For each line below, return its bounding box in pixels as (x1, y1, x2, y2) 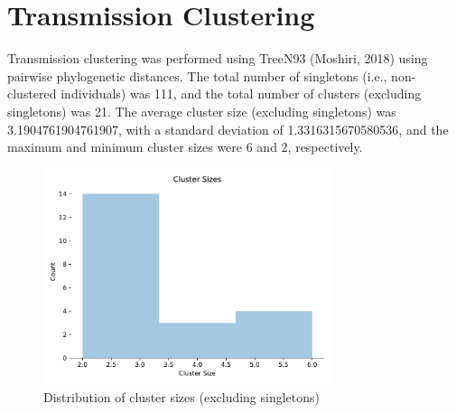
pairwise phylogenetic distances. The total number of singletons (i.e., (7, 66, 387, 85)
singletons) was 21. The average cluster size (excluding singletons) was (7, 101, 396, 120)
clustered (7, 84, 57, 103)
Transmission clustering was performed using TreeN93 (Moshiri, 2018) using (7, 49, 428, 68)
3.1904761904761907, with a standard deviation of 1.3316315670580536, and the (7, 119, 449, 138)
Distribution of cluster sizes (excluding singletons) (43, 387, 321, 406)
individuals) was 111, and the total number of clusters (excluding (60, 84, 422, 103)
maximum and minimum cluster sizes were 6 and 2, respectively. (7, 137, 363, 156)
